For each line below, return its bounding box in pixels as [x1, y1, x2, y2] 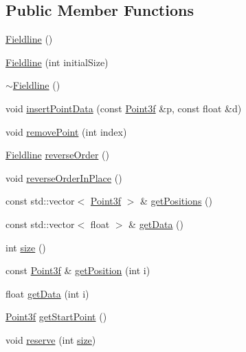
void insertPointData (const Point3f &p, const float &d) [5, 101, 242, 115]
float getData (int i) [5, 286, 89, 300]
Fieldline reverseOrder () [5, 147, 109, 162]
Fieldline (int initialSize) [5, 54, 109, 69]
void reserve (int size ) [5, 332, 96, 346]
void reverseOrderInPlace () [5, 170, 122, 185]
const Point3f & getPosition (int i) [5, 263, 150, 278]
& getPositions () [140, 194, 212, 208]
